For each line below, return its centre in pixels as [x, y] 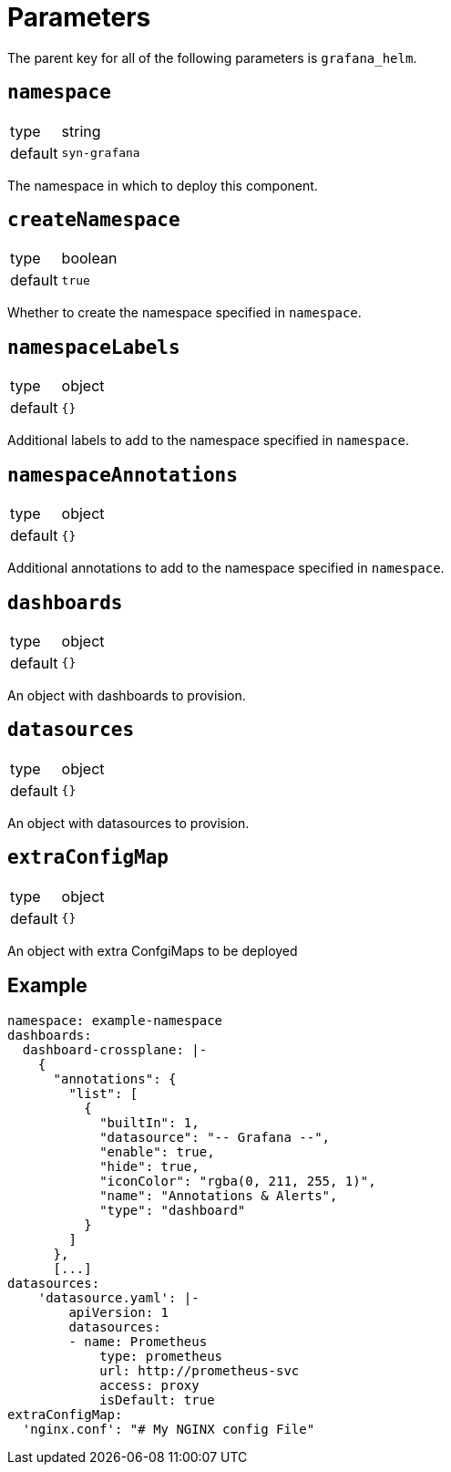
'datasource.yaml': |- [118, 1297]
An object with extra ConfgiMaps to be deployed [153, 950]
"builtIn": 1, [149, 1122]
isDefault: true [157, 1399]
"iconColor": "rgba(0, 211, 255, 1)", [238, 1181]
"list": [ [103, 1093]
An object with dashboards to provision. [127, 695]
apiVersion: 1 [119, 1312]
